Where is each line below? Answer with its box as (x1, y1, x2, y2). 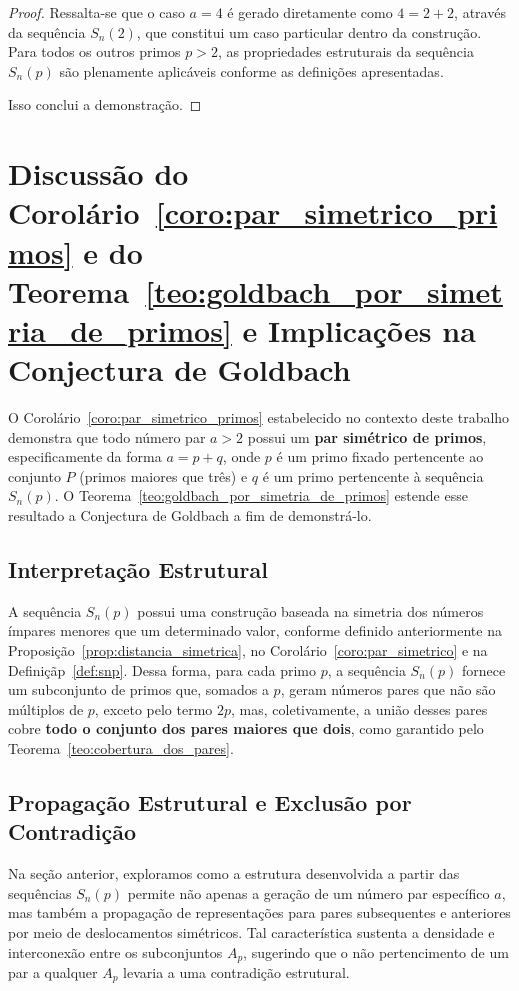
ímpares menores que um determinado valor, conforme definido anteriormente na (8, 620, 502, 641)
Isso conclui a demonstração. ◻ (8, 94, 202, 115)
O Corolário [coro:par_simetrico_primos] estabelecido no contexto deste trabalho (8, 407, 510, 428)
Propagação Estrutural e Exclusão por (8, 786, 412, 817)
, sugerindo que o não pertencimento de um (243, 941, 509, 962)
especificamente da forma (8, 446, 162, 467)
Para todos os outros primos (8, 41, 181, 62)
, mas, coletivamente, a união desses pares (231, 698, 488, 719)
